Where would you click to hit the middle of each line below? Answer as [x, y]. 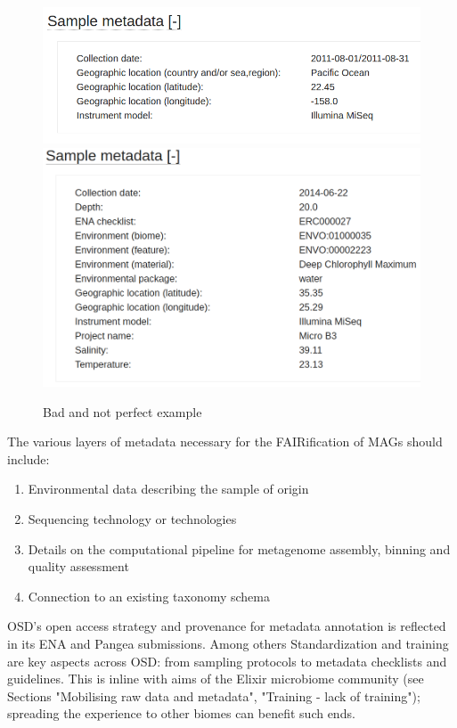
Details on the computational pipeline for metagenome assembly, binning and [239, 548]
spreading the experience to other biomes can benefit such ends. [181, 713]
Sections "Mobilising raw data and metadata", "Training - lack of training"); [214, 695]
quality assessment [78, 566]
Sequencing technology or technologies [132, 519]
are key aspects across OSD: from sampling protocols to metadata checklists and [227, 661]
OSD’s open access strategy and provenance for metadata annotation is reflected [227, 626]
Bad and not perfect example [122, 411]
